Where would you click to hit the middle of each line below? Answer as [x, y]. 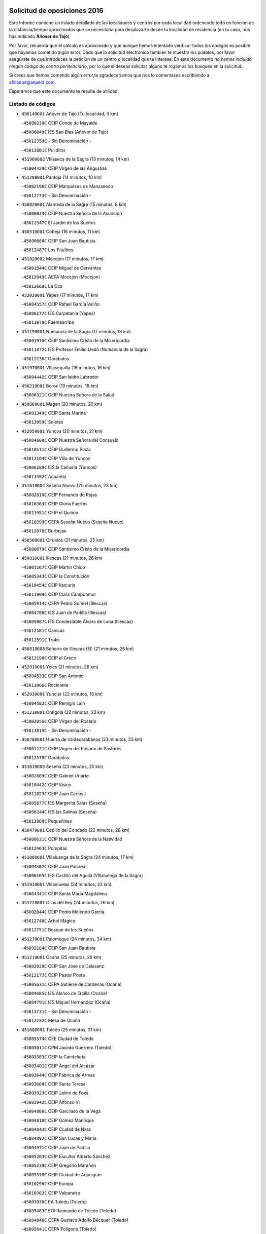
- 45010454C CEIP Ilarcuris [49, 585]
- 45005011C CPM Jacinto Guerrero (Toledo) [66, 1048]
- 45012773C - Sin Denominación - [56, 195]
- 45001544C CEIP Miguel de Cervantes [61, 268]
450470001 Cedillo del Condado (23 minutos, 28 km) [76, 830]
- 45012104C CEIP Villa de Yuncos [56, 459]
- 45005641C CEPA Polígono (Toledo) [59, 1229]
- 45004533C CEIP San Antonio [52, 676]
